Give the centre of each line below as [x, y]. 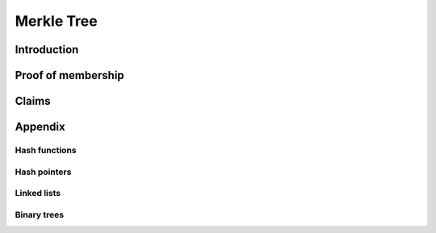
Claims [33, 101]
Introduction [47, 50]
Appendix [40, 127]
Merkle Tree [56, 21]
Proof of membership [69, 75]
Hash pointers [43, 172]
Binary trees [40, 214]
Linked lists [38, 193]
